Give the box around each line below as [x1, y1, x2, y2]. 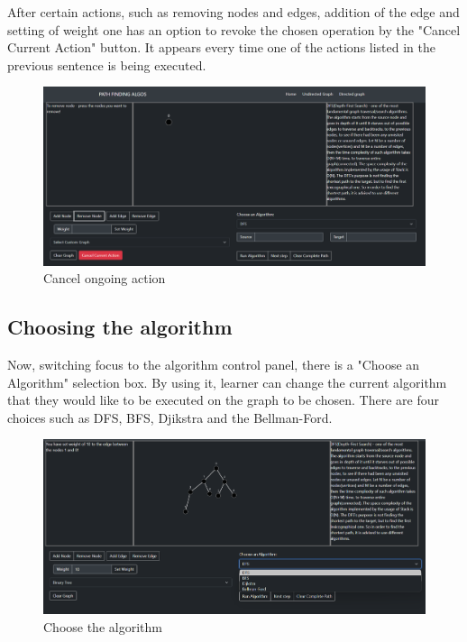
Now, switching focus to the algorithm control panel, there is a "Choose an [7, 355, 420, 374]
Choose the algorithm [43, 618, 162, 637]
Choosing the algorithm [7, 313, 233, 341]
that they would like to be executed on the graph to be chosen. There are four [7, 390, 439, 409]
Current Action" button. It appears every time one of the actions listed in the [7, 38, 436, 57]
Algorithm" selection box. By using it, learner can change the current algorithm [7, 372, 447, 391]
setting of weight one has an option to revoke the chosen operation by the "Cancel [7, 20, 461, 39]
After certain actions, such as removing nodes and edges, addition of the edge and [7, 3, 460, 21]
